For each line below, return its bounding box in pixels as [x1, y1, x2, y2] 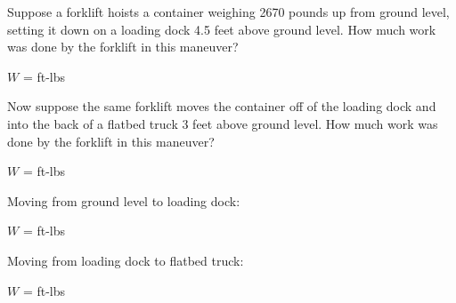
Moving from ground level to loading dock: [7, 191, 240, 210]
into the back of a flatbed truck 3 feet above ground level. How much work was [7, 114, 438, 132]
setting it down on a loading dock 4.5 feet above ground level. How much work [7, 20, 436, 38]
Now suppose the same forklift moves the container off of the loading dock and [7, 97, 436, 116]
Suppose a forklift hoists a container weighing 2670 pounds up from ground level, [7, 3, 450, 20]
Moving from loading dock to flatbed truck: [7, 251, 244, 269]
